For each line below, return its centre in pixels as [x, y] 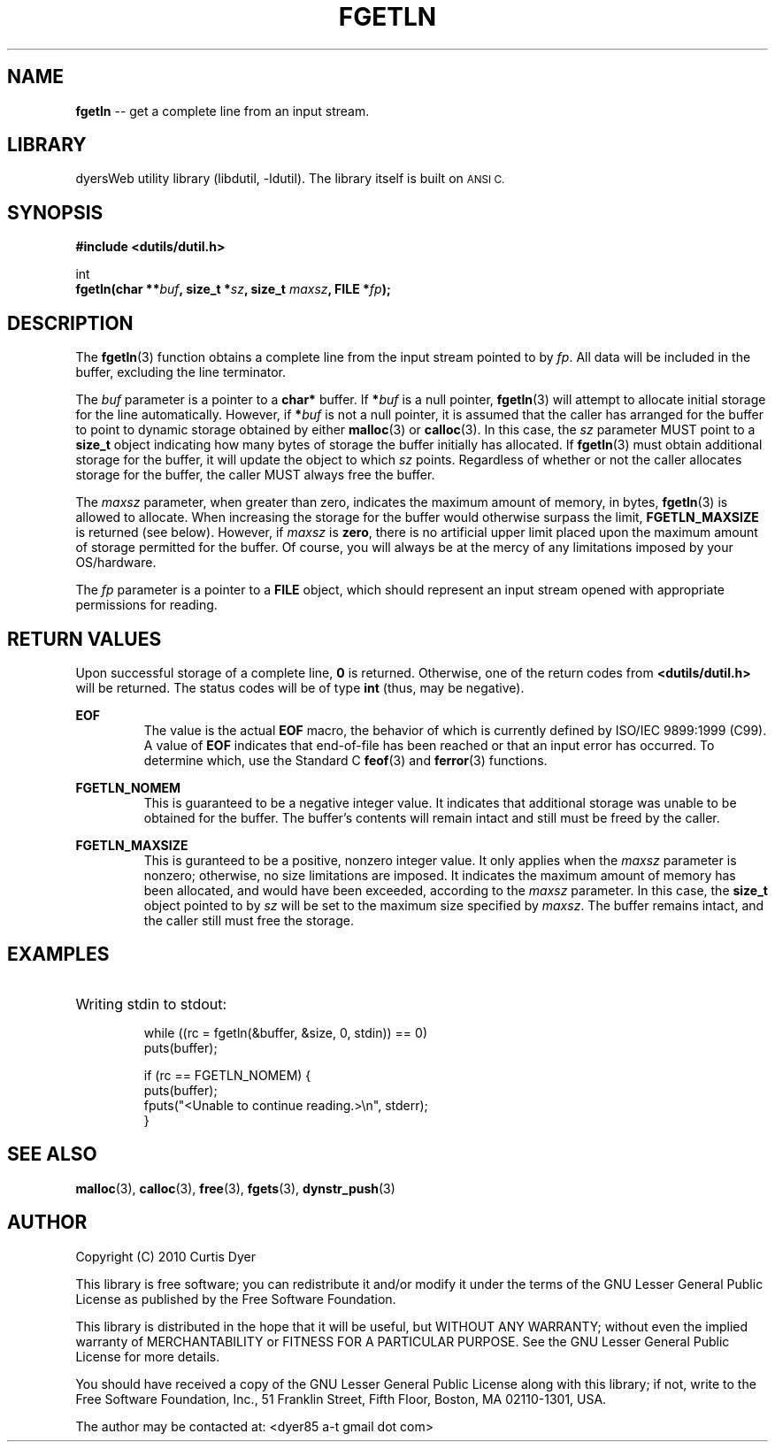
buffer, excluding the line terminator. [181, 372]
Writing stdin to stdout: [151, 1004]
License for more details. [148, 1356]
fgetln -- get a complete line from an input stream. [223, 111]
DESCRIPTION [70, 323]
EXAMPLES [58, 954]
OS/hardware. [116, 563]
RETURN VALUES [84, 639]
